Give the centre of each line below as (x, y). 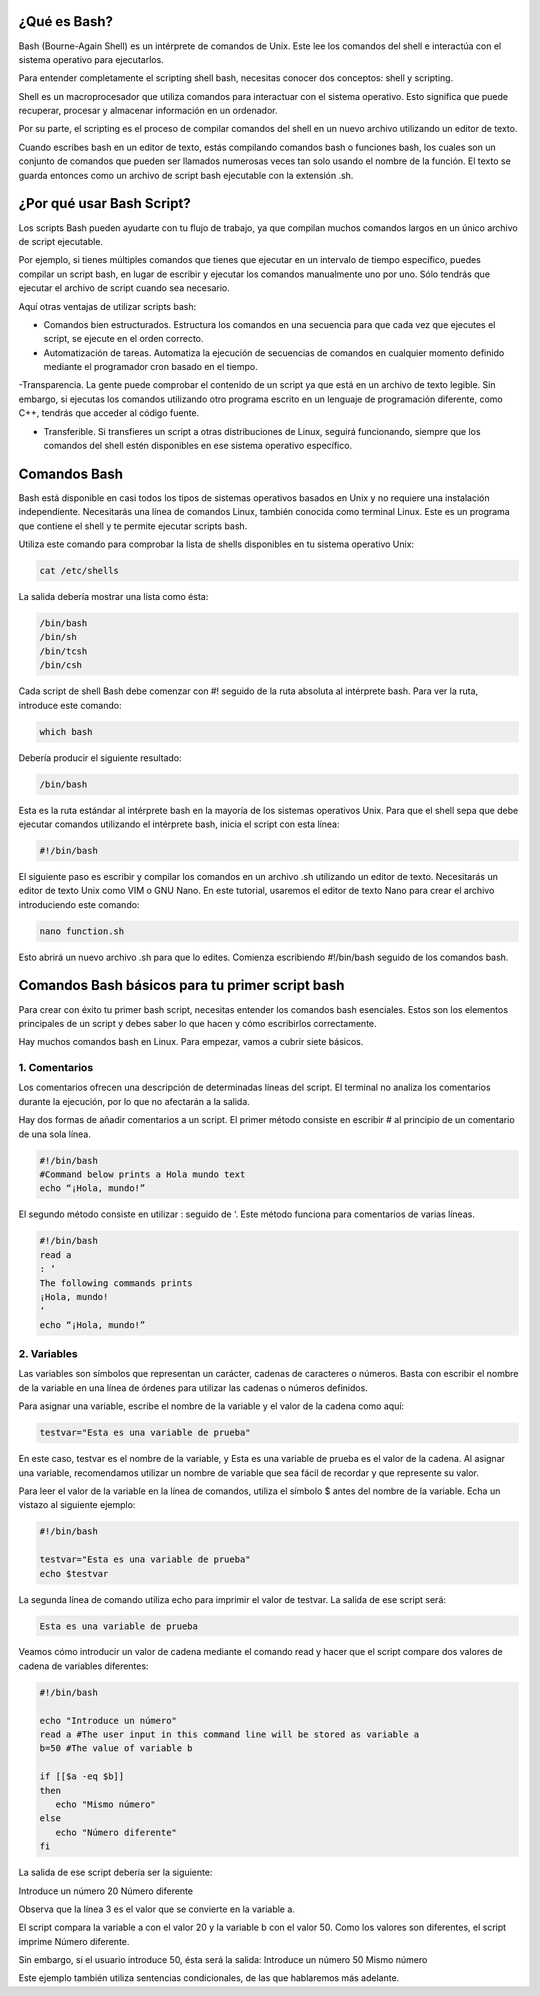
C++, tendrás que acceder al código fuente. (109, 413)
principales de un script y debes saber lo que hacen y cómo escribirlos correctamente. (197, 1023)
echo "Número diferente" (116, 1832)
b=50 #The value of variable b (116, 1748)
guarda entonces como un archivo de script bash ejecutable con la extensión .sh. (186, 175)
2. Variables (48, 1354)
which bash (66, 731)
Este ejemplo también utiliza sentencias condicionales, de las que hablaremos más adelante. (209, 1978)
